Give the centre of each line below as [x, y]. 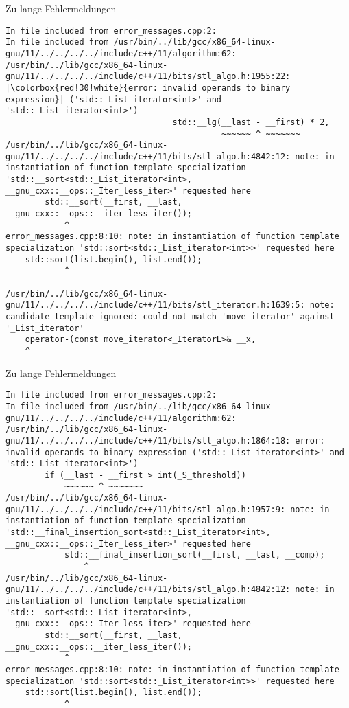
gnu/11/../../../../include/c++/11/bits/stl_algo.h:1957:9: [146, 509]
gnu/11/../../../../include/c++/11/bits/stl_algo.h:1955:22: [148, 77]
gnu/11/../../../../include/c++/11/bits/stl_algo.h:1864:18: [148, 441]
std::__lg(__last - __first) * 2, [251, 122]
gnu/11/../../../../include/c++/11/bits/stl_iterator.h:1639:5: [155, 305]
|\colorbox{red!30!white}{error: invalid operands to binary [148, 88]
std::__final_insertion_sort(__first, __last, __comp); [194, 555]
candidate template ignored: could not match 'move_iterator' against [170, 317]
